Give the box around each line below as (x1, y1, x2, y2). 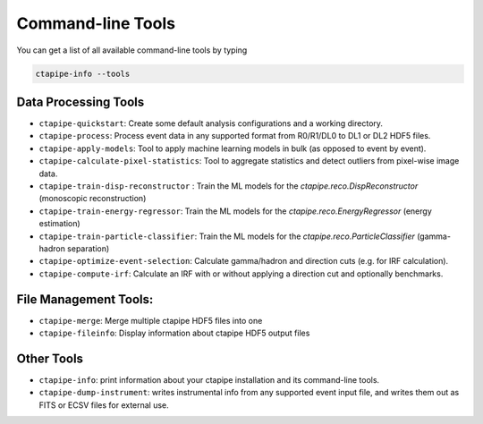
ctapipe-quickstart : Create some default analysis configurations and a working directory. (38, 118, 384, 129)
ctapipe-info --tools (35, 68, 131, 79)
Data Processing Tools (16, 94, 145, 109)
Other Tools (16, 351, 84, 366)
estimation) (38, 218, 80, 229)
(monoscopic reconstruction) (38, 193, 147, 204)
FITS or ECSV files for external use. (38, 399, 169, 411)
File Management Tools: (16, 292, 154, 307)
